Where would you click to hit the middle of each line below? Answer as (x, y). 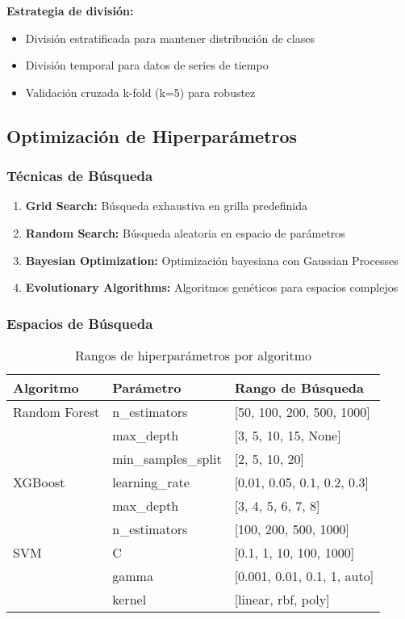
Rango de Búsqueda (299, 387)
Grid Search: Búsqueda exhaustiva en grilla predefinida (167, 206)
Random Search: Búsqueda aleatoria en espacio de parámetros (185, 232)
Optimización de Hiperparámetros (152, 135)
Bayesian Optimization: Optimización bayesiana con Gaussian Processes (212, 260)
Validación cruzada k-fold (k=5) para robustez (140, 92)
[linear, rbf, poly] (282, 599)
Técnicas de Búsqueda (80, 176)
